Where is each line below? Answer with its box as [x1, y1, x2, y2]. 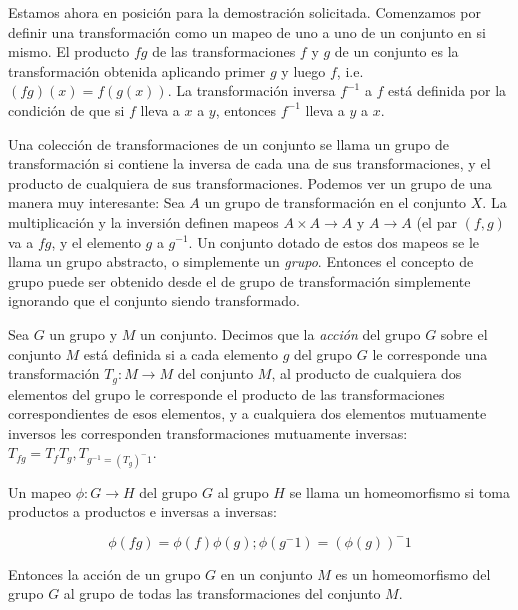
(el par [416, 211, 457, 232]
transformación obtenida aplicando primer [8, 60, 266, 81]
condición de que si [8, 99, 125, 120]
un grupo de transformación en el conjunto [204, 192, 467, 213]
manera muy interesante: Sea [8, 192, 185, 213]
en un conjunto [220, 563, 313, 584]
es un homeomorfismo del [335, 563, 491, 584]
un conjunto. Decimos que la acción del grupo [140, 323, 421, 344]
